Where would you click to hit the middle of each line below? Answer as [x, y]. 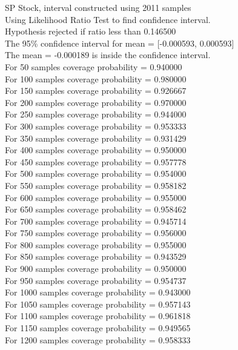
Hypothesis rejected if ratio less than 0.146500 [91, 31]
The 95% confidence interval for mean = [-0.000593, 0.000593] [120, 43]
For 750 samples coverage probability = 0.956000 [96, 233]
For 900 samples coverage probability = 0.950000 [96, 269]
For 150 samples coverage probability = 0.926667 [96, 91]
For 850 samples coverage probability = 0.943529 [96, 256]
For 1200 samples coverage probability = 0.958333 [98, 339]
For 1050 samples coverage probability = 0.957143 [98, 304]
